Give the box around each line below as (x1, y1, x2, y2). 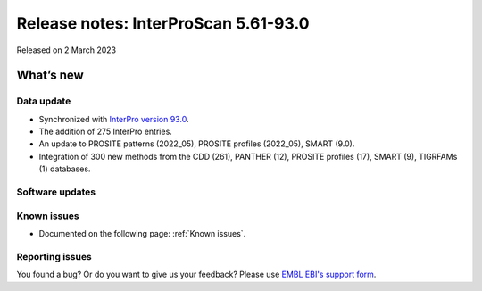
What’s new (16, 68, 84, 83)
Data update (16, 95, 71, 107)
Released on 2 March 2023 (16, 45, 116, 55)
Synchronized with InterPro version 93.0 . (38, 113, 189, 124)
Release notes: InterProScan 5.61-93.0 (16, 13, 310, 33)
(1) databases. (38, 163, 91, 174)
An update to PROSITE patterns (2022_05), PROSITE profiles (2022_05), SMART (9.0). (38, 138, 355, 149)
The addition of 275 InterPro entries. (38, 126, 173, 137)
